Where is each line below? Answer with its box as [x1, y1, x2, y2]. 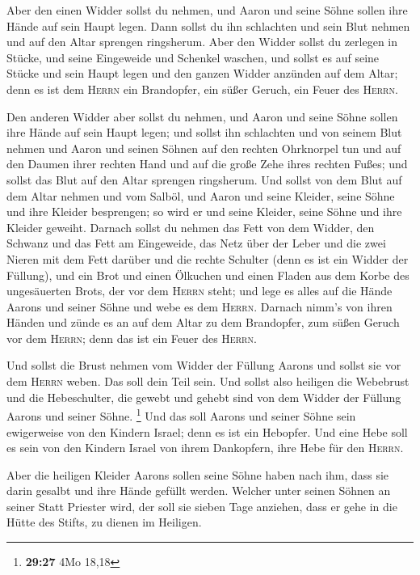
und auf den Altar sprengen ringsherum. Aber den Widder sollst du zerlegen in [6, 33, 398, 50]
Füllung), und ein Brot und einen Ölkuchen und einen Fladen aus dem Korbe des [6, 266, 409, 283]
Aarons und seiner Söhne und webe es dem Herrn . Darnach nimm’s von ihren [6, 298, 393, 315]
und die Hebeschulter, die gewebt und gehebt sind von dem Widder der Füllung [6, 388, 401, 405]
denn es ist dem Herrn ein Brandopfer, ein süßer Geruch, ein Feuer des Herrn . [6, 80, 398, 97]
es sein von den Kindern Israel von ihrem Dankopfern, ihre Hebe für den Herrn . [6, 439, 404, 456]
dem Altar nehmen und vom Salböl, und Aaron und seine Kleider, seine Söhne [6, 187, 395, 204]
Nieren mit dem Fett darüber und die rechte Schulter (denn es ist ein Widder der [6, 250, 409, 267]
